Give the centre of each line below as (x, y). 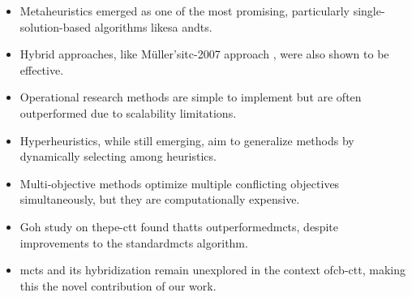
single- (369, 11)
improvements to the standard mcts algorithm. (134, 242)
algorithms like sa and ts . (153, 26)
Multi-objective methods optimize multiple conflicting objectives (180, 183)
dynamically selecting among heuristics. (118, 156)
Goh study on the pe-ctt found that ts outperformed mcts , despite (179, 226)
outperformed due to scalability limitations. (128, 112)
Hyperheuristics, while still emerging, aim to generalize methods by (187, 140)
